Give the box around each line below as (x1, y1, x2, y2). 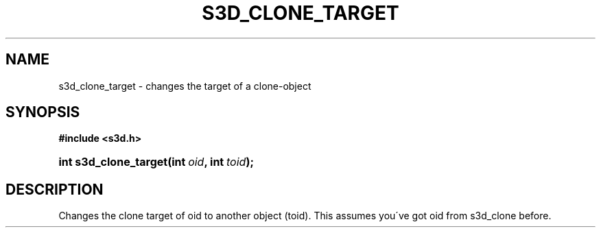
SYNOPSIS (5, 103, 80, 121)
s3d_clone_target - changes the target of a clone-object (58, 79, 311, 92)
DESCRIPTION (5, 180, 104, 198)
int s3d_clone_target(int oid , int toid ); (58, 155, 254, 169)
